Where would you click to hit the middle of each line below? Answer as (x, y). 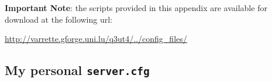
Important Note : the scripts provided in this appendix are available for (136, 8)
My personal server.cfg (77, 70)
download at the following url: (59, 19)
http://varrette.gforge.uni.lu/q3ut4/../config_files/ (96, 39)
